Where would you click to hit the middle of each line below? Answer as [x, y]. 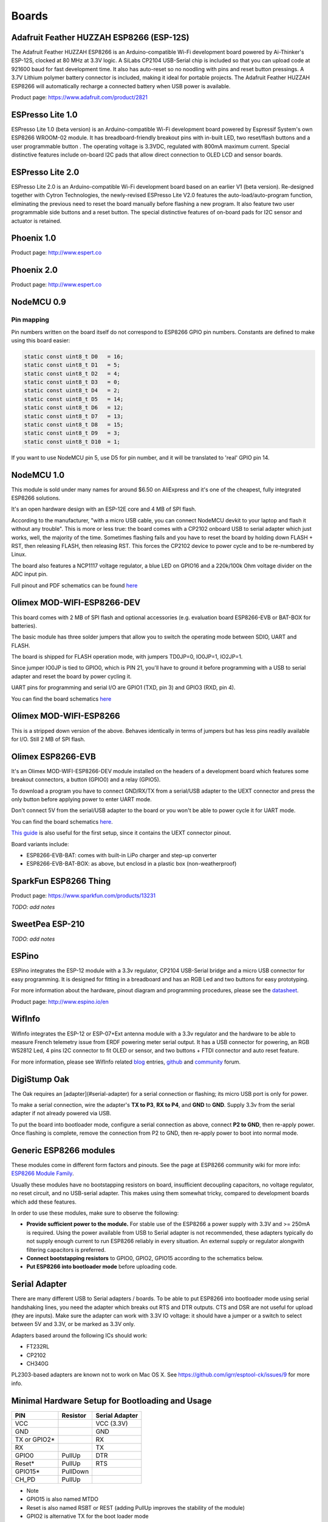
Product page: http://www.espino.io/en [60, 1001]
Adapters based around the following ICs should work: [79, 1335]
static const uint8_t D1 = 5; [72, 365]
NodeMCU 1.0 [38, 475]
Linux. [19, 555]
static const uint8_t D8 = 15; [74, 425]
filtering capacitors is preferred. [66, 1250]
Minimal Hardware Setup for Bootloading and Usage [111, 1401]
